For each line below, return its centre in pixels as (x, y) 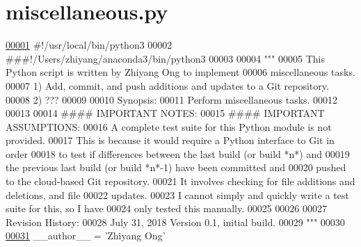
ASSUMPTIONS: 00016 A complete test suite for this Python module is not (169, 126)
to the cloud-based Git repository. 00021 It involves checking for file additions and (180, 181)
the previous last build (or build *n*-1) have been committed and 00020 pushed (176, 167)
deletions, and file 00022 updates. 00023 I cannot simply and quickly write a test (177, 194)
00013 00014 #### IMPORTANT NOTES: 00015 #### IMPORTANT (165, 113)
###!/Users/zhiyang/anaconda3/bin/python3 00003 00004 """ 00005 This (165, 58)
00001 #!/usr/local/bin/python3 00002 (89, 45)
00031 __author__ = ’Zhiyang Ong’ (86, 236)
